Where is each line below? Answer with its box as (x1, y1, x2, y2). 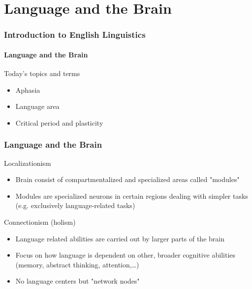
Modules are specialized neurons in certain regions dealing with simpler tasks (15, 190, 248, 201)
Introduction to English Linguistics (4, 28, 146, 41)
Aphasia (15, 84, 40, 95)
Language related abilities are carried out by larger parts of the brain (15, 233, 224, 243)
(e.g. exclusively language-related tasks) (15, 200, 135, 210)
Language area (15, 101, 60, 111)
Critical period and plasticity (15, 117, 103, 128)
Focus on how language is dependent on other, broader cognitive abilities (15, 250, 236, 260)
